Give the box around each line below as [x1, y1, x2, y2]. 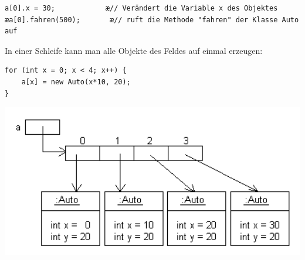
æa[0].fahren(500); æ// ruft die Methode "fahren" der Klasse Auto [5, 15, 299, 24]
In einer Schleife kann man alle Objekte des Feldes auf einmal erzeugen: [5, 44, 263, 56]
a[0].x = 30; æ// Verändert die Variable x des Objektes [5, 4, 278, 12]
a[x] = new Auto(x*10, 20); [21, 77, 131, 86]
